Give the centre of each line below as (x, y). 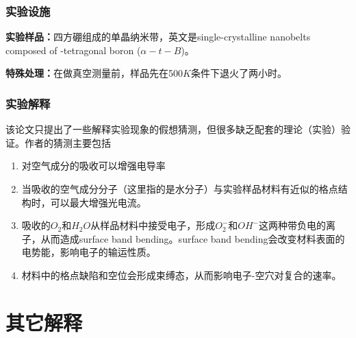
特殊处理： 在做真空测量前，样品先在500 (94, 73)
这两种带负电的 (293, 225)
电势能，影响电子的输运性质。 (89, 252)
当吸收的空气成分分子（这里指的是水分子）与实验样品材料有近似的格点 (180, 189)
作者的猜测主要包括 (67, 142)
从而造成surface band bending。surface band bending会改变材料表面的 (193, 238)
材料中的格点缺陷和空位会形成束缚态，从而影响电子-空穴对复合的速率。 (181, 275)
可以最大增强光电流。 (98, 202)
